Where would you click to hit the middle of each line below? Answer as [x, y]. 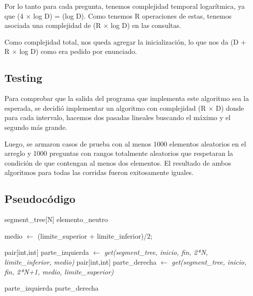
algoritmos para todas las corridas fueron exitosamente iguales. [99, 172]
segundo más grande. [36, 127]
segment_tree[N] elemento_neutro [56, 219]
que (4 [14, 15]
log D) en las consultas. [146, 25]
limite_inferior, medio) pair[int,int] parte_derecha [81, 261]
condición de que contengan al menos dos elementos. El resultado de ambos [118, 162]
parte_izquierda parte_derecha [52, 288]
